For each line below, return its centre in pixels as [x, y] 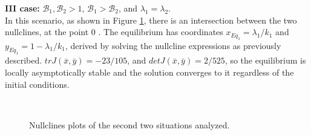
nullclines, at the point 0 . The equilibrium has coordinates [114, 32]
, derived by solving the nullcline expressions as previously [173, 45]
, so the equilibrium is [265, 60]
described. [24, 60]
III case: [22, 8]
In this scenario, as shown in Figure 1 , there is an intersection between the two [151, 20]
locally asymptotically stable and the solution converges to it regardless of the [149, 72]
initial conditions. [37, 84]
